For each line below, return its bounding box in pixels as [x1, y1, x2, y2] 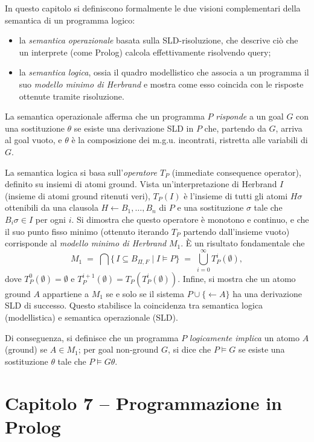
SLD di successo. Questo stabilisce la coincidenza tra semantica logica [5, 299, 263, 312]
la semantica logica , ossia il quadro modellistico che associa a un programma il [19, 66, 309, 78]
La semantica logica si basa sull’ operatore [5, 165, 157, 178]
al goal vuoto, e [5, 133, 62, 146]
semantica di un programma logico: [5, 13, 135, 26]
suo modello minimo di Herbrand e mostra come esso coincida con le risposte [19, 77, 304, 90]
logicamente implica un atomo [189, 331, 300, 344]
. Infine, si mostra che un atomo [178, 272, 296, 284]
